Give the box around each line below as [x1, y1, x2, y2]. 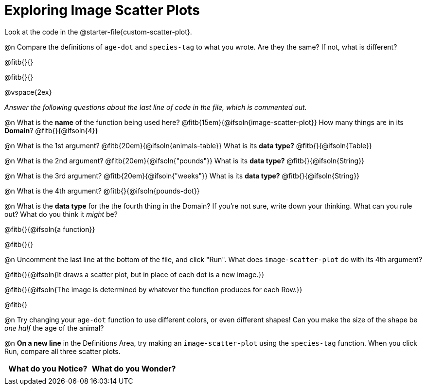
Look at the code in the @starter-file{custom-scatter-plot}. [4, 27, 192, 36]
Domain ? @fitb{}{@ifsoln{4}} [4, 126, 98, 135]
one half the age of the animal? [4, 323, 104, 332]
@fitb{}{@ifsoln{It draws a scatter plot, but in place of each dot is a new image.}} [4, 270, 265, 279]
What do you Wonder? [91, 363, 176, 373]
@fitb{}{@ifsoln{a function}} [4, 225, 95, 233]
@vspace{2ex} [4, 88, 52, 96]
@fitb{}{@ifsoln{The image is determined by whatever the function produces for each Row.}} [4, 285, 302, 294]
